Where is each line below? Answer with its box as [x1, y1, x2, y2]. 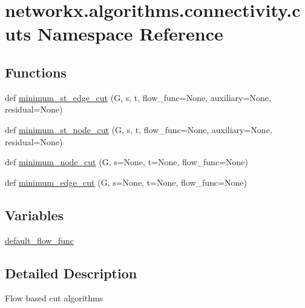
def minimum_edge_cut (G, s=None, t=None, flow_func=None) [5, 175, 247, 188]
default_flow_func [5, 234, 74, 246]
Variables [5, 205, 64, 224]
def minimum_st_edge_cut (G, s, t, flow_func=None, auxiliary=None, [5, 91, 271, 103]
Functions [5, 62, 67, 81]
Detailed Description [5, 263, 137, 282]
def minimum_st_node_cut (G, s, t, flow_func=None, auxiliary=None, [5, 123, 272, 136]
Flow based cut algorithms [5, 292, 103, 304]
